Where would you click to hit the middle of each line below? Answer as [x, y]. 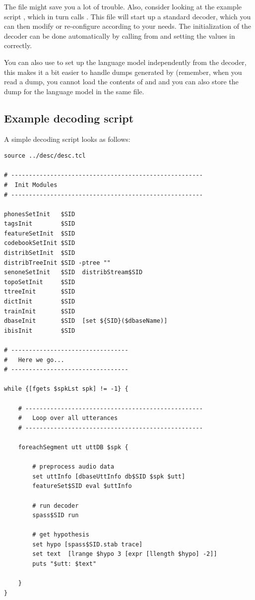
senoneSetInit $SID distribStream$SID [73, 272]
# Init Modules [31, 185]
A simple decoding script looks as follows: [67, 139]
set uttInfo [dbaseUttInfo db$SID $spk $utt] [109, 476]
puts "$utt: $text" [64, 564]
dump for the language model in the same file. [74, 91]
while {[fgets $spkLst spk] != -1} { [66, 389]
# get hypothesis [61, 535]
